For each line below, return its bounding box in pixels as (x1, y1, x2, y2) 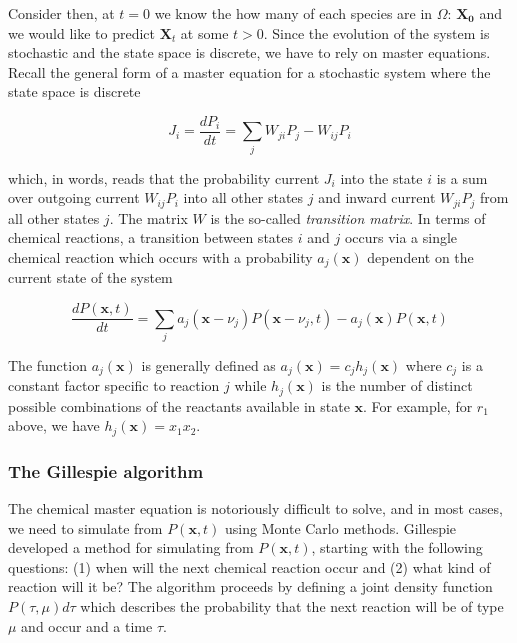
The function (8, 354, 87, 375)
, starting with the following (311, 537, 483, 558)
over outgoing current (8, 187, 140, 208)
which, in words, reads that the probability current (8, 167, 320, 188)
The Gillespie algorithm (8, 458, 204, 483)
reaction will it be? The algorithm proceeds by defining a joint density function (8, 576, 493, 597)
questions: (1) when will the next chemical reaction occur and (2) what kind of (8, 556, 491, 577)
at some (180, 22, 229, 43)
